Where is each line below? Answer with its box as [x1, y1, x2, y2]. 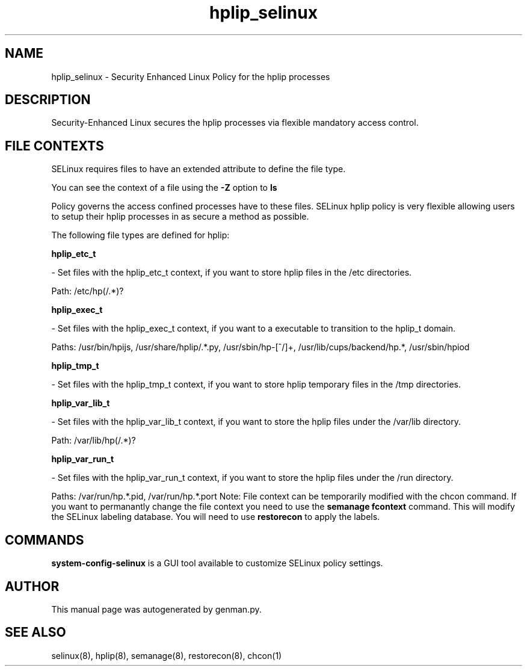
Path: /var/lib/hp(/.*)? [51, 435, 136, 446]
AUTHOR [5, 578, 60, 594]
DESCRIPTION [5, 92, 91, 108]
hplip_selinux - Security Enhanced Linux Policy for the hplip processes [51, 71, 330, 82]
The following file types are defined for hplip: [51, 230, 230, 241]
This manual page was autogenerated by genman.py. [51, 604, 262, 614]
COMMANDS [5, 532, 84, 548]
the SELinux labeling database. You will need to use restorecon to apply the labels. [51, 512, 380, 522]
